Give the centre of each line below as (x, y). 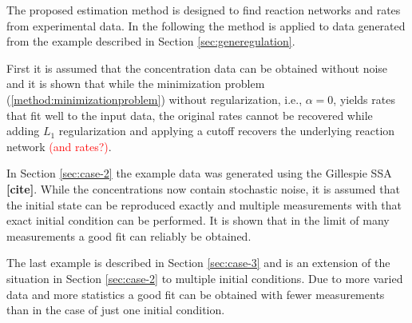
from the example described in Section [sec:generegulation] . (151, 41)
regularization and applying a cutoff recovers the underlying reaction (227, 131)
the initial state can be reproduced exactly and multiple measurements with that (204, 204)
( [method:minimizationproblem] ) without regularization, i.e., (154, 99)
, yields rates (364, 99)
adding (23, 131)
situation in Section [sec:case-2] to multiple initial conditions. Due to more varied (205, 278)
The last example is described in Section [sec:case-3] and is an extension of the (198, 263)
